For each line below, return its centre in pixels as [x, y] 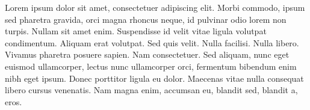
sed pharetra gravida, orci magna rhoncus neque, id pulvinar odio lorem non [146, 19]
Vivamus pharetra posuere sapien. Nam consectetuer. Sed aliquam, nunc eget [147, 54]
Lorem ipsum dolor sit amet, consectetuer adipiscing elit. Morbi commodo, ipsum [155, 7]
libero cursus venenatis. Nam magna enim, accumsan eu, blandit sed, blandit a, [151, 90]
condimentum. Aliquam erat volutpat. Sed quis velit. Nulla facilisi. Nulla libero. [152, 42]
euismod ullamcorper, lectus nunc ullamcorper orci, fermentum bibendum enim [151, 66]
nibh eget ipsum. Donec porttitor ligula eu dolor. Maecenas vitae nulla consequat [154, 78]
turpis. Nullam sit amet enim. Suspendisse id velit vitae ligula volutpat [136, 31]
